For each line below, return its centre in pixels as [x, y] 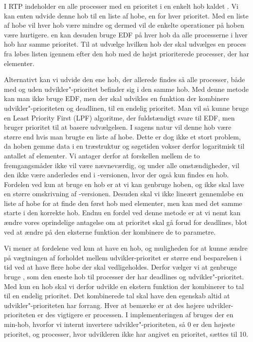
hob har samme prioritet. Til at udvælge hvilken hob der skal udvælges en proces [125, 44]
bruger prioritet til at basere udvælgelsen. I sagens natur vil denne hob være [118, 127]
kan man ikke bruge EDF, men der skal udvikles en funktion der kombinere [117, 98]
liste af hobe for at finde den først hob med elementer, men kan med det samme [123, 203]
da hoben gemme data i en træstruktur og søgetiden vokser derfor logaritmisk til [124, 146]
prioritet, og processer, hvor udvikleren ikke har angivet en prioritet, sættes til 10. [126, 333]
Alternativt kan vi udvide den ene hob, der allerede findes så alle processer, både [125, 79]
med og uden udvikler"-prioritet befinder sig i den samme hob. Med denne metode [126, 89]
